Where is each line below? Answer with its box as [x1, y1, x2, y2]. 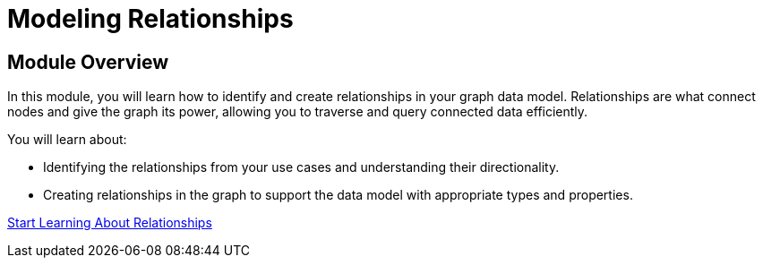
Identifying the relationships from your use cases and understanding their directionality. [43, 159, 560, 175]
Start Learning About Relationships [7, 215, 212, 231]
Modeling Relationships [7, 4, 294, 34]
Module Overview [7, 50, 169, 73]
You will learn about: [7, 132, 127, 148]
